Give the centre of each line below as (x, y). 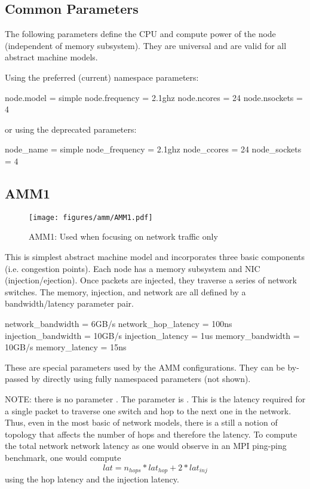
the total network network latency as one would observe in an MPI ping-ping (146, 446)
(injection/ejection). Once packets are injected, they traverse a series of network (151, 280)
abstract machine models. (51, 57)
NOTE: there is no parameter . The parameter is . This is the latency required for (155, 398)
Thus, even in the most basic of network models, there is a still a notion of (141, 422)
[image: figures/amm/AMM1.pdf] (91, 217)
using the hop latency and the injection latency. (92, 479)
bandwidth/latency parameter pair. (69, 303)
